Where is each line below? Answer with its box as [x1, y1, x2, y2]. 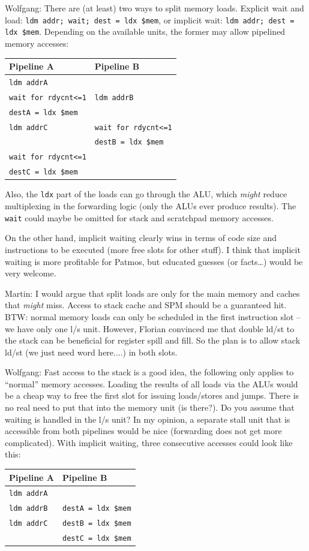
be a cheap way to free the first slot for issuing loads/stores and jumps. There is [5, 389, 299, 402]
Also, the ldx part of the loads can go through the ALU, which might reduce [5, 188, 287, 200]
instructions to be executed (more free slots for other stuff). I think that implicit [5, 243, 301, 255]
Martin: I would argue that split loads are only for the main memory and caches [5, 287, 300, 299]
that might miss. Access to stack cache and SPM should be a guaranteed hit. [5, 299, 287, 311]
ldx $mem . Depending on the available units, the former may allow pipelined [5, 25, 286, 38]
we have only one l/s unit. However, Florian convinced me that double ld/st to [5, 322, 295, 335]
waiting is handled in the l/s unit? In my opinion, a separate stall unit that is [5, 413, 290, 425]
